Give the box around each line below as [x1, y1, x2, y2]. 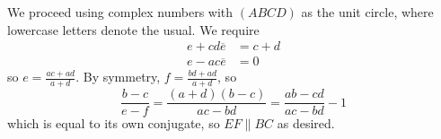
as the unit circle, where [301, 3, 434, 21]
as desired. [277, 114, 335, 133]
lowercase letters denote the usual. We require [7, 20, 260, 39]
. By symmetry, [75, 67, 161, 86]
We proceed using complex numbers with [7, 3, 234, 21]
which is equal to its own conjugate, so [7, 114, 220, 133]
